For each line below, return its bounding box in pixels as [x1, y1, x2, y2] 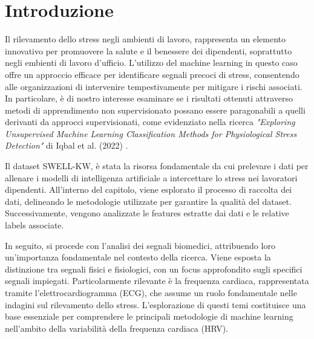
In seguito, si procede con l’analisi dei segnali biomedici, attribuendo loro [5, 239, 275, 251]
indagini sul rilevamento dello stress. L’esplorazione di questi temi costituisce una [5, 298, 306, 311]
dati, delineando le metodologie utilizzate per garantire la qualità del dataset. [5, 195, 292, 207]
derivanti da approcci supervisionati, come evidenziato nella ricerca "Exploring [5, 115, 295, 128]
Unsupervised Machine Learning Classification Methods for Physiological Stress [5, 127, 297, 140]
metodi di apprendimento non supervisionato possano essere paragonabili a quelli [5, 103, 306, 116]
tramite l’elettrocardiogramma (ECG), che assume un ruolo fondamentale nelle [5, 286, 297, 299]
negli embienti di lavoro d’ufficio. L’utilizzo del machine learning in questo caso [5, 56, 298, 69]
